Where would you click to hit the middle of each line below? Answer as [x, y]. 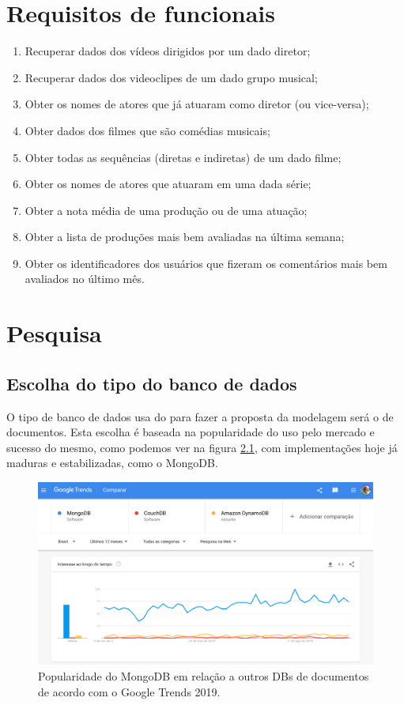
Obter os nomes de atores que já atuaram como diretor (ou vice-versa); [197, 104]
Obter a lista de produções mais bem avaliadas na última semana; [185, 237]
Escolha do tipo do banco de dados [152, 383]
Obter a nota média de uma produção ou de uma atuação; [166, 210]
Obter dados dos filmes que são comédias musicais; [147, 130]
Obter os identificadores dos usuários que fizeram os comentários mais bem [206, 263]
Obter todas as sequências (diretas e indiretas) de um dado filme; [183, 157]
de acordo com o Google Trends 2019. [129, 691]
